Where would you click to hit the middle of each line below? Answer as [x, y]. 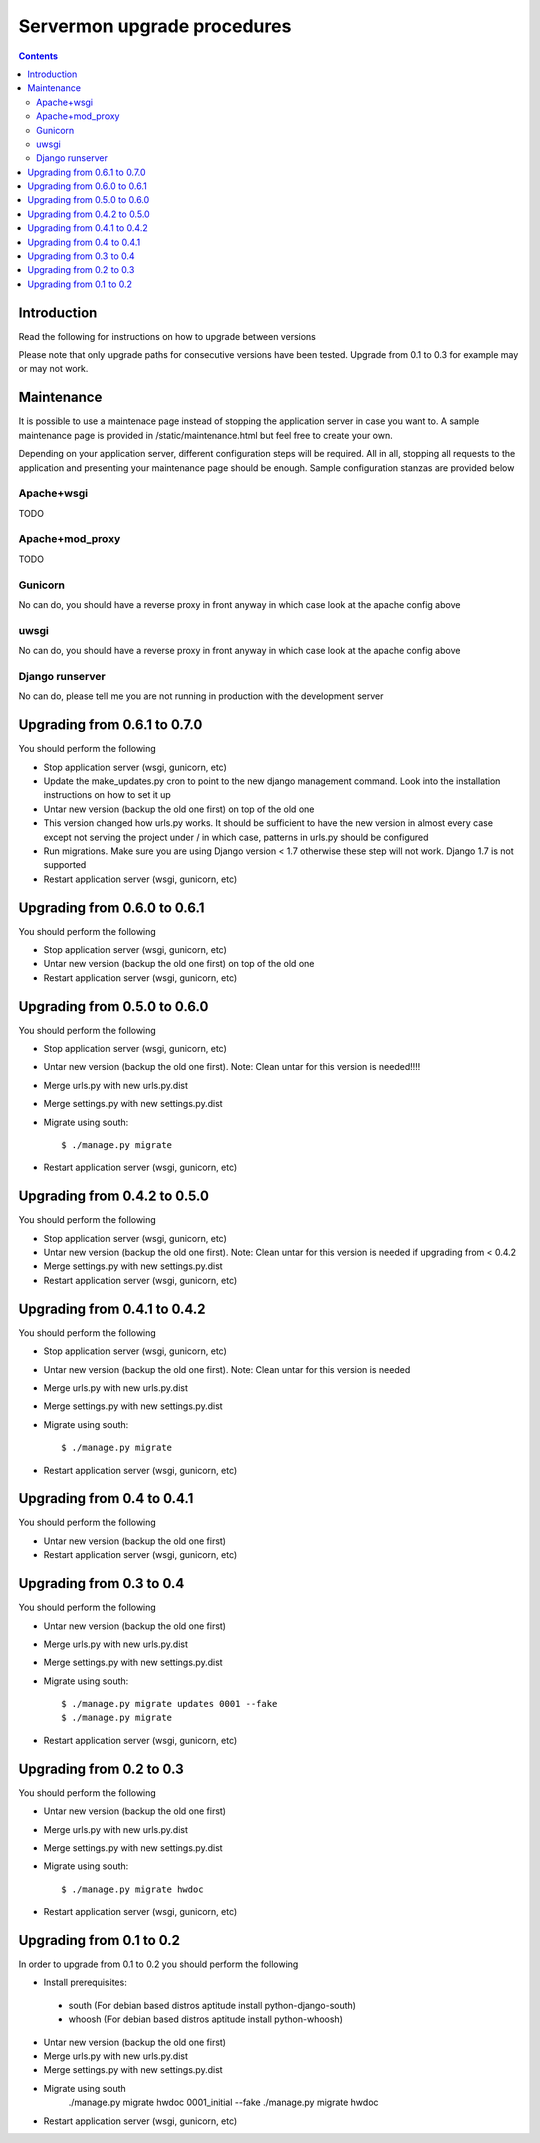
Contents [38, 56]
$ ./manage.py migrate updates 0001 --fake [169, 1704]
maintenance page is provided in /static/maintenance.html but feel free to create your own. [206, 435]
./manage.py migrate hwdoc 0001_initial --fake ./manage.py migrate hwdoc [223, 2102]
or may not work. [53, 369]
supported [65, 865]
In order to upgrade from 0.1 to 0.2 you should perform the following [158, 1964]
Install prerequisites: [85, 1982]
